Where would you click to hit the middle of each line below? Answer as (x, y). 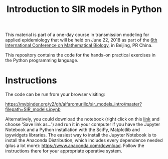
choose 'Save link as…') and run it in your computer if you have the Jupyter (83, 124)
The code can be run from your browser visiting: (55, 94)
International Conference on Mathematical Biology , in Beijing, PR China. (79, 45)
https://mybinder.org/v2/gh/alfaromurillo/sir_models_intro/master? (73, 104)
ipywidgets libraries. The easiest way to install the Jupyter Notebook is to (81, 135)
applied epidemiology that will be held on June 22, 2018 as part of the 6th (81, 40)
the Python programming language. (42, 60)
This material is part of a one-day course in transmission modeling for (77, 35)
